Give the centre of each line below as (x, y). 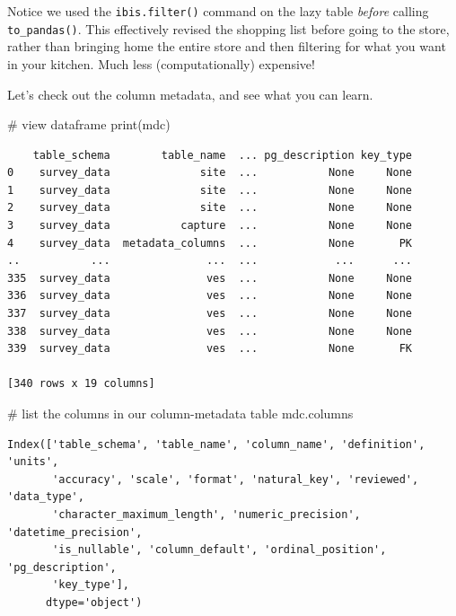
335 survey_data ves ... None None (210, 278)
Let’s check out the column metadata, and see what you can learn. (190, 94)
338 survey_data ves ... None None (210, 331)
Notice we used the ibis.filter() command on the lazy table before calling (218, 11)
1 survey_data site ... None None (210, 190)
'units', (33, 462)
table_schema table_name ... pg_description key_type (223, 155)
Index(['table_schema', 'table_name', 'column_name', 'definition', (216, 444)
